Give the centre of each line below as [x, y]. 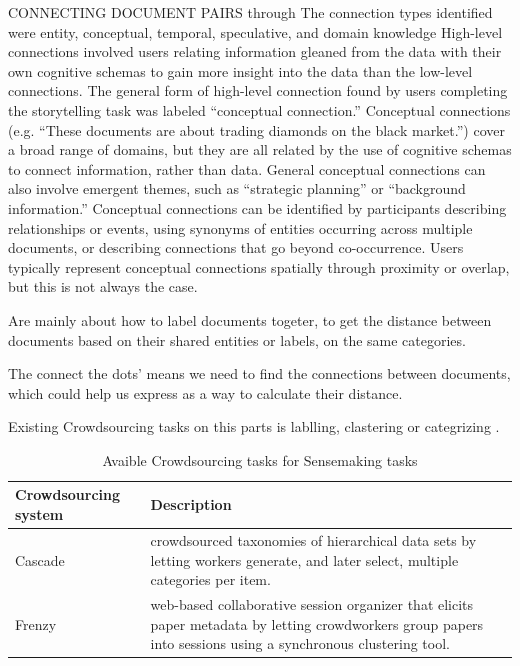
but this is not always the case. [103, 286]
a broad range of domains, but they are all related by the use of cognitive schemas [260, 149]
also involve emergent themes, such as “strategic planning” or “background [237, 188]
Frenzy [36, 623]
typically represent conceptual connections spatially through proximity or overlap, [259, 266]
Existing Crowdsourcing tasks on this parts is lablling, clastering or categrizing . [254, 426]
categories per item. [210, 579]
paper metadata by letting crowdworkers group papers [317, 623]
